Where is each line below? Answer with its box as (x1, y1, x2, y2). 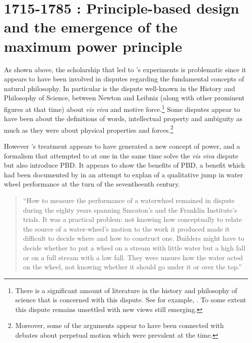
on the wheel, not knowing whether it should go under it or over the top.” (23, 262, 242, 272)
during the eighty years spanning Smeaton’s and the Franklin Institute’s (23, 204, 237, 215)
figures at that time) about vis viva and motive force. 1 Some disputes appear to (4, 102, 240, 114)
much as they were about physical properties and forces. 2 (4, 123, 173, 135)
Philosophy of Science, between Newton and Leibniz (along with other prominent (4, 93, 245, 103)
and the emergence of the (4, 17, 178, 37)
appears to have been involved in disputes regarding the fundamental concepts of (4, 74, 244, 84)
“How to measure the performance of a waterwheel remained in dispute (23, 195, 235, 205)
